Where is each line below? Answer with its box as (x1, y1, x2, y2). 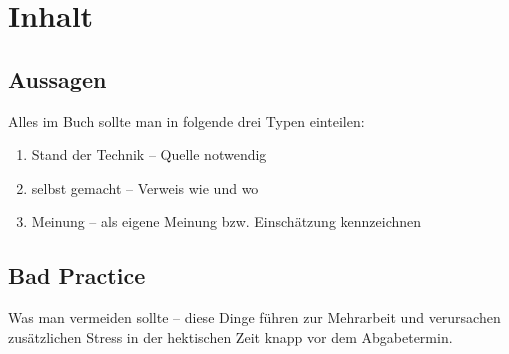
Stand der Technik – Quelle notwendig (31, 144, 267, 165)
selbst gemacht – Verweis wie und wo (31, 177, 259, 198)
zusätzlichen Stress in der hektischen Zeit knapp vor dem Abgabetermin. (8, 326, 453, 347)
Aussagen (8, 63, 107, 94)
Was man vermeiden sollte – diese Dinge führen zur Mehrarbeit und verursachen (8, 307, 501, 328)
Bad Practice (8, 260, 146, 291)
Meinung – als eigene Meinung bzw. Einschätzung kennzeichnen (31, 211, 422, 232)
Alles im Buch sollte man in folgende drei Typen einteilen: (8, 110, 365, 131)
